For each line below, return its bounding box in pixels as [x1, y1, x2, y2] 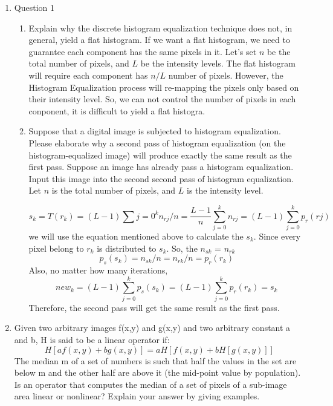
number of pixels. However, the [168, 68, 283, 81]
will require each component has [28, 68, 148, 81]
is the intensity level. [186, 184, 263, 197]
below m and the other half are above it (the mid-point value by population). [14, 366, 301, 379]
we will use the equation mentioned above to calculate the [28, 230, 244, 243]
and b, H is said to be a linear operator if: [14, 333, 170, 345]
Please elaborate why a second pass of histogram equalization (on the [28, 136, 286, 149]
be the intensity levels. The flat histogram [140, 57, 296, 70]
